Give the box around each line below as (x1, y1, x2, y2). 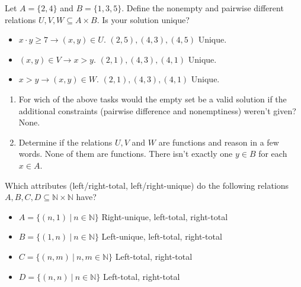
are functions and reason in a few (158, 136, 279, 148)
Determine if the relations (18, 136, 113, 148)
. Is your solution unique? (97, 13, 190, 25)
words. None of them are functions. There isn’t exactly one (18, 147, 233, 160)
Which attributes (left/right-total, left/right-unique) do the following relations (5, 179, 289, 191)
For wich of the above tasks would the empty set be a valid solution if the (18, 92, 287, 105)
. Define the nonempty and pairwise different (121, 2, 284, 14)
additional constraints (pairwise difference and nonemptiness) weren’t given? (18, 104, 296, 117)
